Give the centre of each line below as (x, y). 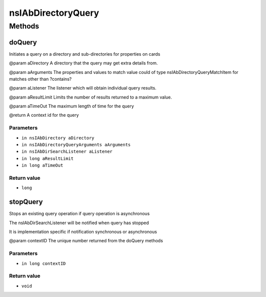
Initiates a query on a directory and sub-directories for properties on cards (85, 54)
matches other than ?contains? (40, 79)
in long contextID (44, 263)
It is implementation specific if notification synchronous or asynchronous (83, 231)
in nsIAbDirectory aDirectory (58, 138)
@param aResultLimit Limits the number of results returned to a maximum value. (91, 97)
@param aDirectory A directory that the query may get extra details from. (83, 63)
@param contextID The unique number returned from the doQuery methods (86, 241)
